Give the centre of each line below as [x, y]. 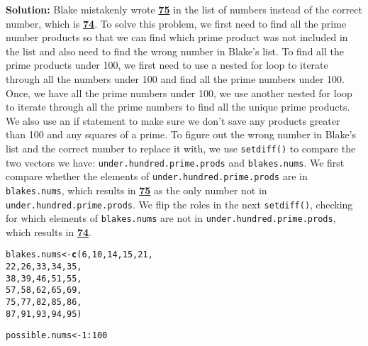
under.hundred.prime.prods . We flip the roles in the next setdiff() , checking [179, 204]
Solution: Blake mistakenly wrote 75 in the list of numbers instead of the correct [184, 9]
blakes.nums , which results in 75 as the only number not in [136, 190]
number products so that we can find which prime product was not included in [177, 37]
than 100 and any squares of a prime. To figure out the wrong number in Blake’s [181, 134]
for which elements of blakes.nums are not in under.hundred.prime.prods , [171, 218]
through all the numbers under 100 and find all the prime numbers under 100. [175, 78]
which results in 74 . [49, 231]
